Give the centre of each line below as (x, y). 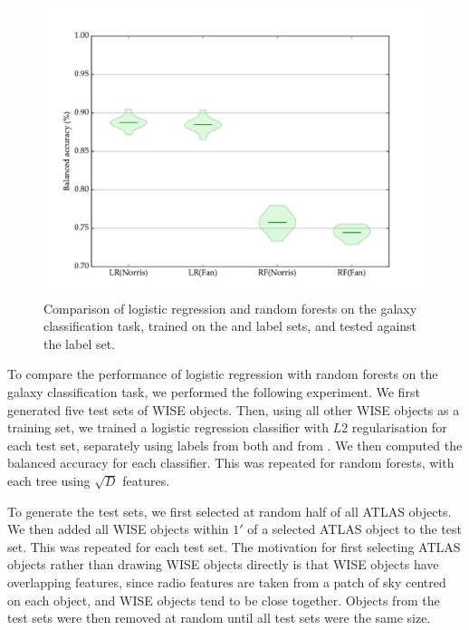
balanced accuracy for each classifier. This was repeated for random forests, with (231, 463)
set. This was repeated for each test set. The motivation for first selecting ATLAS (234, 546)
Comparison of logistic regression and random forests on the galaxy (230, 308)
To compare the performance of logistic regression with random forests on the (223, 374)
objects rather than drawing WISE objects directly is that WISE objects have (223, 564)
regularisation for (399, 427)
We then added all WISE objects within (118, 529)
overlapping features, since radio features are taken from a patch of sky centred (227, 582)
